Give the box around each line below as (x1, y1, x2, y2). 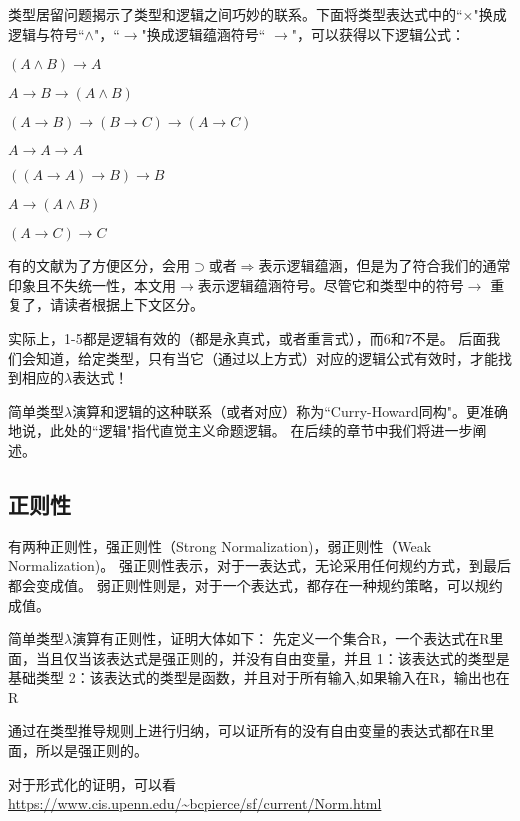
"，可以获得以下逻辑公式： (291, 23, 466, 44)
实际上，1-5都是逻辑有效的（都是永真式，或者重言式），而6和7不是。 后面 (8, 327, 487, 348)
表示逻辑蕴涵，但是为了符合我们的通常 (258, 255, 511, 276)
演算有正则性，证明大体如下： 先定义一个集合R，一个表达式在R (72, 628, 490, 649)
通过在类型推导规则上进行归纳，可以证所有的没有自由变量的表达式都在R (8, 720, 481, 741)
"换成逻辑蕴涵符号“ (141, 23, 266, 44)
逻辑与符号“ (8, 23, 85, 44)
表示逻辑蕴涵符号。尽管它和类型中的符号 (197, 274, 464, 295)
